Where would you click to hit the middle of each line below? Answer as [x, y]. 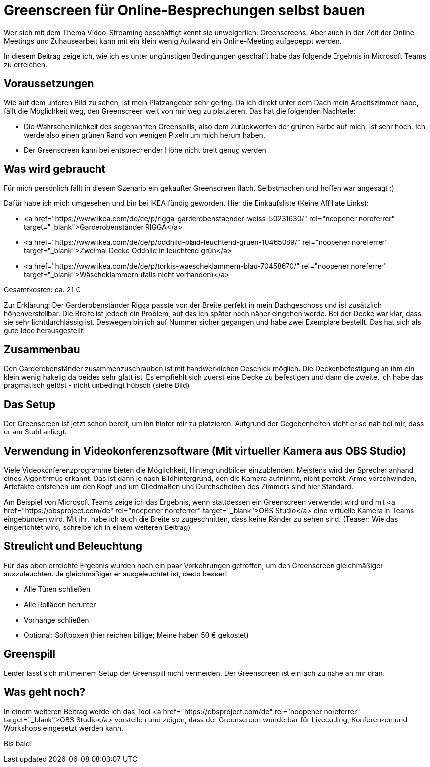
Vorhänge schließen [56, 620]
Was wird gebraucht [55, 169]
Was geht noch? [45, 692]
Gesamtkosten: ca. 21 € [42, 290]
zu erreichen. [25, 64]
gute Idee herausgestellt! [45, 331]
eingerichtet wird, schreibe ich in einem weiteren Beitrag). [98, 527]
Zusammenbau [42, 349]
